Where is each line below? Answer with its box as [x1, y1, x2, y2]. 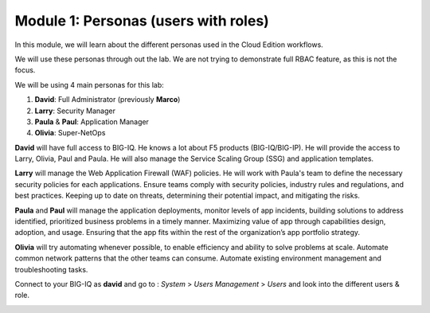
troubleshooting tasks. [14, 264, 88, 274]
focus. [14, 65, 36, 75]
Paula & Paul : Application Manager [34, 116, 149, 127]
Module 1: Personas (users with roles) [14, 12, 270, 29]
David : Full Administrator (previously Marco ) [34, 95, 181, 104]
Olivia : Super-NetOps [34, 128, 106, 138]
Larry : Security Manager [34, 106, 115, 115]
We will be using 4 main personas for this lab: [14, 80, 165, 89]
